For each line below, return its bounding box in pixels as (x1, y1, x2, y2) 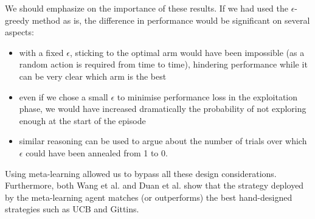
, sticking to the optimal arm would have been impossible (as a (69, 46, 305, 58)
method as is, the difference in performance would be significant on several (32, 13, 310, 26)
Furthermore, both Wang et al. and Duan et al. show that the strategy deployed (5, 179, 304, 192)
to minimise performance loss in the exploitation (117, 90, 298, 103)
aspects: (5, 26, 34, 38)
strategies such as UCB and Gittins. (5, 203, 139, 215)
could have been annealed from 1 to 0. (26, 146, 168, 159)
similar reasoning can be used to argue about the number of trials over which (19, 134, 307, 147)
